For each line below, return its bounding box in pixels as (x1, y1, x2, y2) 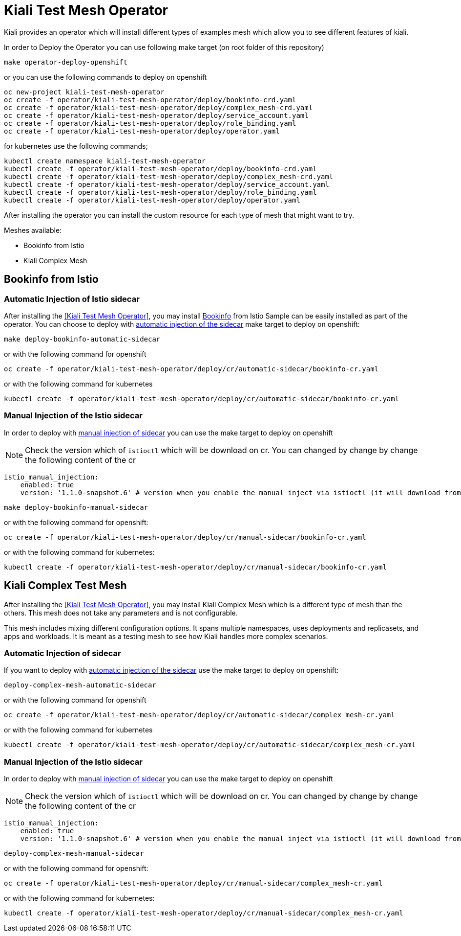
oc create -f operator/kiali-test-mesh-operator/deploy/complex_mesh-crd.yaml (4, 103, 313, 112)
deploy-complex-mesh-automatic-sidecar (4, 681, 156, 689)
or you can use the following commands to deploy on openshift (4, 72, 207, 81)
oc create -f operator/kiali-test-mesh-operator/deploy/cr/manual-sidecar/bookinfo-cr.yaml (4, 533, 366, 541)
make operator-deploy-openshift (4, 58, 127, 66)
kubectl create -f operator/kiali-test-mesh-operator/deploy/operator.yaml (4, 196, 300, 204)
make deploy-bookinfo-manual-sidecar (4, 503, 148, 511)
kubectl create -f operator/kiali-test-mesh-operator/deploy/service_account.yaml (4, 180, 329, 188)
